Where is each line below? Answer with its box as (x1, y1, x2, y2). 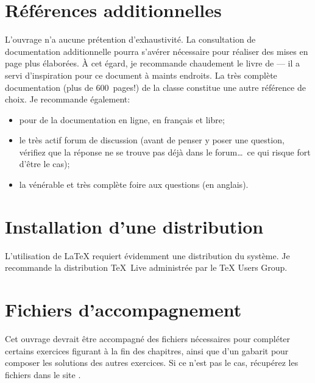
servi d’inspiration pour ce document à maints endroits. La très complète (5, 68, 277, 81)
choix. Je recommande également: (5, 93, 130, 106)
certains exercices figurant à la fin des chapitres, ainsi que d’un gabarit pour (5, 344, 289, 357)
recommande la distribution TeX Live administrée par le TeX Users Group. (5, 261, 288, 274)
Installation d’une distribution (5, 213, 264, 238)
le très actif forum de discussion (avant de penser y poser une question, (19, 134, 285, 146)
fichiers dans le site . (5, 368, 81, 381)
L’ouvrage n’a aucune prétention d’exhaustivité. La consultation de (5, 33, 256, 46)
